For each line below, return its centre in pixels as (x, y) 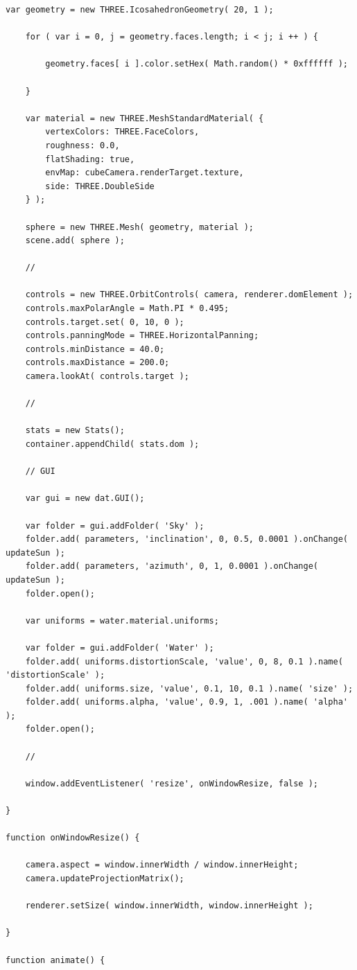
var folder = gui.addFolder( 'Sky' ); (115, 526)
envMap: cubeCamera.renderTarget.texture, (145, 173)
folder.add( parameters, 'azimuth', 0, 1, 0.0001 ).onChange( (172, 566)
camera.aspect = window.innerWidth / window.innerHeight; (162, 865)
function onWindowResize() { (73, 838)
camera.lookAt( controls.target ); (107, 377)
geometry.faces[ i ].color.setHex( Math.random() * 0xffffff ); (197, 64)
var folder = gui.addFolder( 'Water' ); (120, 647)
